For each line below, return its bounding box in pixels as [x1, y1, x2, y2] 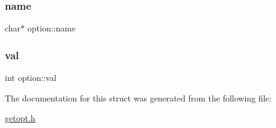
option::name [27, 22, 76, 34]
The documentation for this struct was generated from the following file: [5, 91, 272, 104]
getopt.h [5, 112, 36, 124]
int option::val [5, 71, 57, 84]
